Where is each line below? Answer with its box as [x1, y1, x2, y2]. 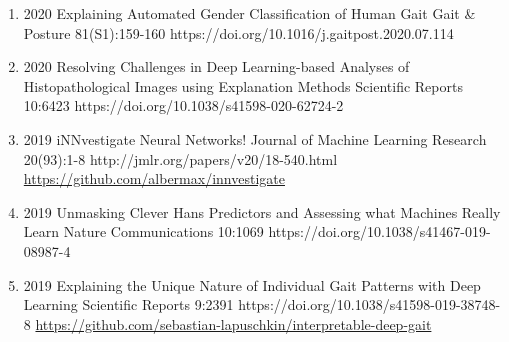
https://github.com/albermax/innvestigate [23, 168, 285, 189]
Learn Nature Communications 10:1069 [23, 221, 264, 242]
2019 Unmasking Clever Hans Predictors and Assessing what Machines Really [23, 201, 501, 222]
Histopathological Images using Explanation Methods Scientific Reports [23, 75, 463, 96]
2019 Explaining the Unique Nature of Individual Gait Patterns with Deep [23, 274, 481, 295]
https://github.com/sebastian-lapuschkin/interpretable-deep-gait [35, 313, 432, 334]
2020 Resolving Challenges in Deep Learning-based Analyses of [23, 56, 410, 77]
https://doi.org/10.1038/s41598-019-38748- [238, 294, 501, 315]
